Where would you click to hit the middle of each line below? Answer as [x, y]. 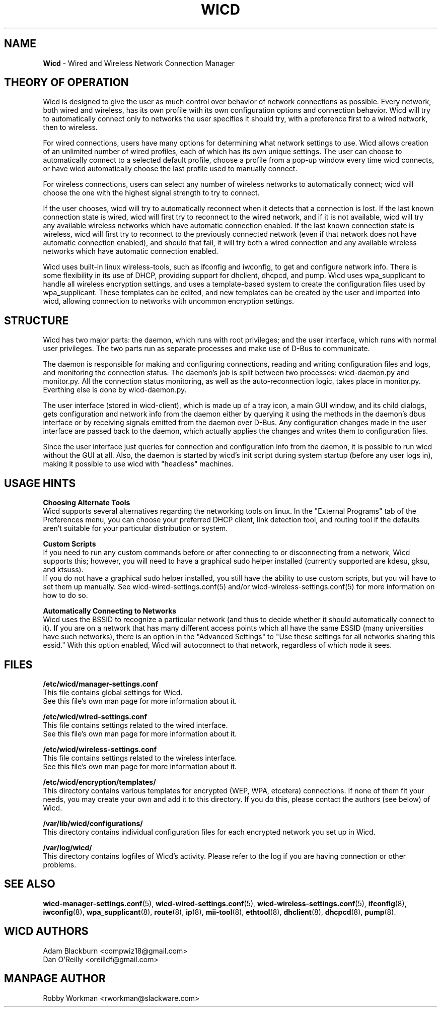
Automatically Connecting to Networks [110, 611]
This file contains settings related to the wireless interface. [140, 758]
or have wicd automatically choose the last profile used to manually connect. [170, 169]
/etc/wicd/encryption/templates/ [99, 782]
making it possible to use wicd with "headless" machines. [138, 464]
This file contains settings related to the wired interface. [135, 725]
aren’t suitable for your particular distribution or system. [135, 528]
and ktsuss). [63, 570]
